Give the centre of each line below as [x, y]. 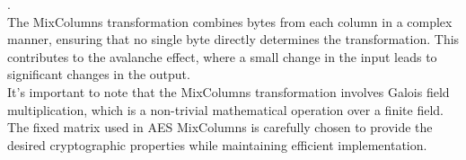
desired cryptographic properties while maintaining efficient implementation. [217, 144]
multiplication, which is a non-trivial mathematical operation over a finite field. [225, 109]
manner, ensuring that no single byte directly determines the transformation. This [233, 39]
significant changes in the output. [99, 74]
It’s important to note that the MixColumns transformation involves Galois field [229, 91]
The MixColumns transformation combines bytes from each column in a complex [230, 21]
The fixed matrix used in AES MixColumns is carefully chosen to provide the [220, 127]
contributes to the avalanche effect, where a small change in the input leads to [222, 56]
